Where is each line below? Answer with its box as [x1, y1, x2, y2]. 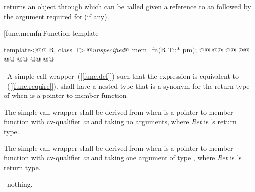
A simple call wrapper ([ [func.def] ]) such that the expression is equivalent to [7, 70, 239, 81]
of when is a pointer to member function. [4, 90, 128, 100]
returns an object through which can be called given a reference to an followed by [4, 1, 251, 11]
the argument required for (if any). [4, 11, 109, 21]
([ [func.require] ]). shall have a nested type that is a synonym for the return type [7, 80, 250, 91]
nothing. [7, 179, 33, 189]
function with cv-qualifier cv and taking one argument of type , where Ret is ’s [4, 152, 242, 163]
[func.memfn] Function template [4, 28, 99, 38]
